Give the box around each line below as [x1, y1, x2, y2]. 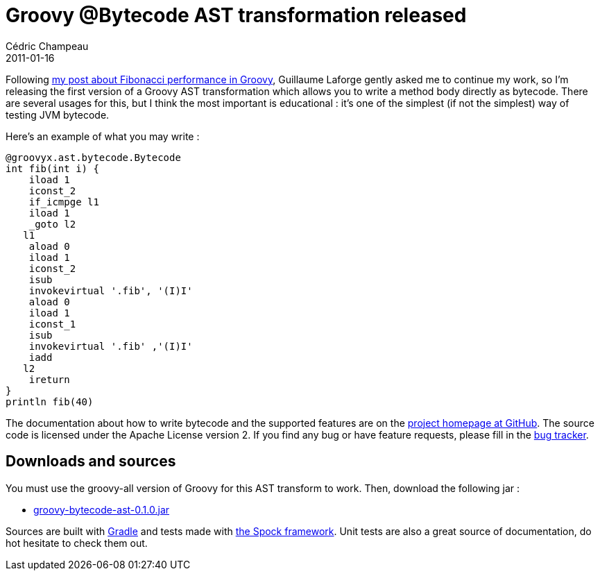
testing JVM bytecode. [6, 108, 110, 121]
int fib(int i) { [6, 162, 99, 174]
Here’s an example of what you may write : [6, 130, 200, 142]
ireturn [28, 373, 70, 385]
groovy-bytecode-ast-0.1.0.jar [33, 503, 170, 516]
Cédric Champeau [6, 40, 89, 52]
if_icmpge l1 [28, 196, 99, 207]
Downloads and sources [6, 452, 176, 471]
